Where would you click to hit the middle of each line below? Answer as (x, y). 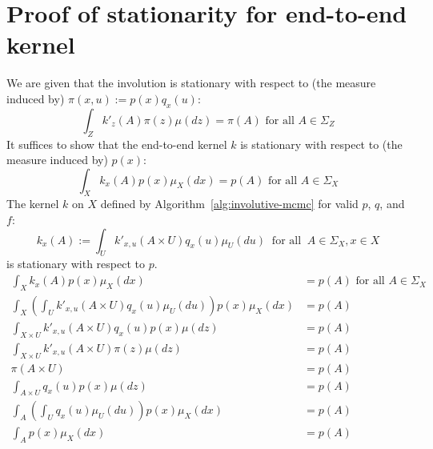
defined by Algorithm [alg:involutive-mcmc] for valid (229, 204)
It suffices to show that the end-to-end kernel (117, 144)
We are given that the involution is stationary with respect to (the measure (191, 83)
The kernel (33, 204)
